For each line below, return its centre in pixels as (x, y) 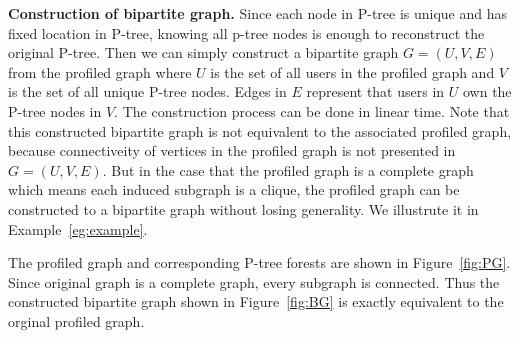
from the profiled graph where (100, 71)
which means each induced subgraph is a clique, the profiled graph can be (234, 189)
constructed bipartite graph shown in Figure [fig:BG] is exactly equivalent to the (256, 301)
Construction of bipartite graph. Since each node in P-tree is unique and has (258, 13)
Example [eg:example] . (78, 228)
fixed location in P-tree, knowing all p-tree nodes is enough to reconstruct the (246, 32)
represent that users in (375, 91)
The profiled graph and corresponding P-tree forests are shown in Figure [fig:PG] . (259, 262)
